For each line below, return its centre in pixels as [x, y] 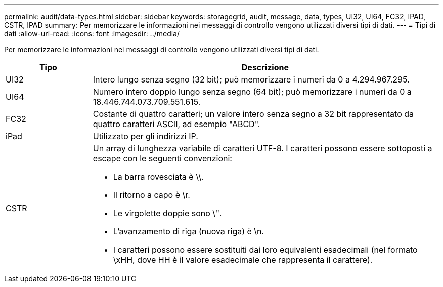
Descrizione [265, 67]
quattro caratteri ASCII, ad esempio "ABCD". [176, 124]
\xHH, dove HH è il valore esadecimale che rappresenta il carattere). [243, 260]
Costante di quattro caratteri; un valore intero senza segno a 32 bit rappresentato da [253, 114]
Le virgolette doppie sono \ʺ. [167, 213]
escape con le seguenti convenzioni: [162, 158]
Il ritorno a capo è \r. [151, 195]
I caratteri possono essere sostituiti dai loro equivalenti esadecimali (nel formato [265, 250]
